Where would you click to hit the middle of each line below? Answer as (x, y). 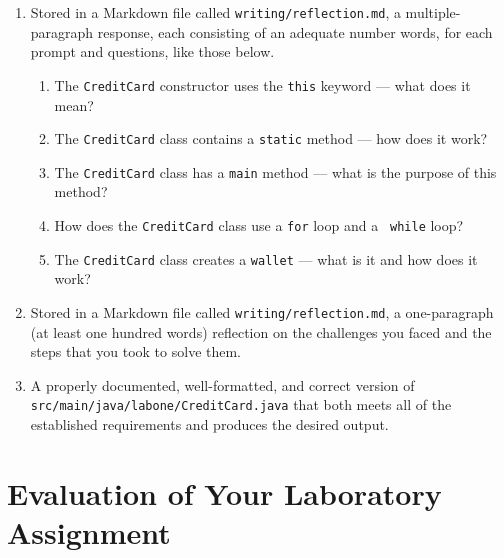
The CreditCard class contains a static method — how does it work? (271, 138)
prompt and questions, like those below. (152, 51)
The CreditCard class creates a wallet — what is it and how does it (266, 258)
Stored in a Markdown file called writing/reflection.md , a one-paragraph (262, 311)
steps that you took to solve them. (136, 351)
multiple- (433, 12)
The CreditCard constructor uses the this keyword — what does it (262, 84)
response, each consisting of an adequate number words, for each (295, 31)
